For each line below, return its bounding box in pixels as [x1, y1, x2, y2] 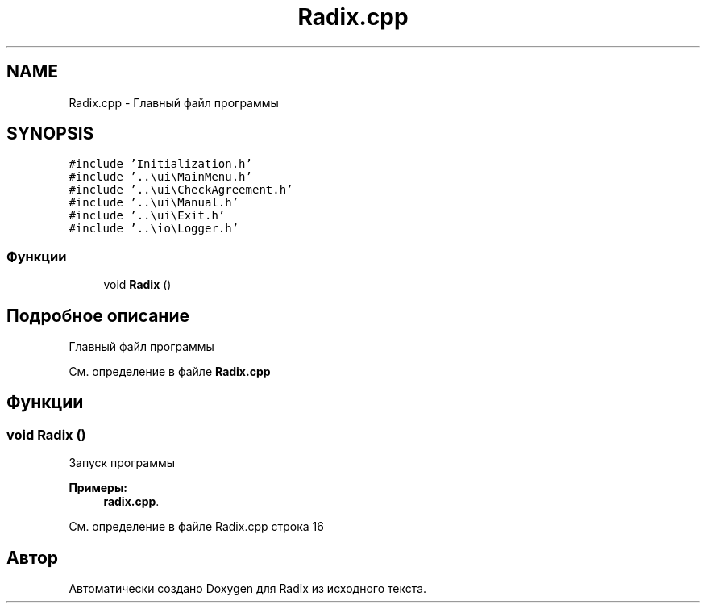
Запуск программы [69, 456, 176, 470]
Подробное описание [6, 305, 189, 326]
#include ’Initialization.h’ [69, 157, 252, 171]
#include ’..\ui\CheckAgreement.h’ [69, 183, 293, 197]
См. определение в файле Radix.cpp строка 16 [69, 519, 324, 534]
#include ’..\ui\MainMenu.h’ [69, 170, 252, 184]
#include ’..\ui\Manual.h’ [69, 196, 239, 210]
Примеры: [69, 481, 127, 495]
